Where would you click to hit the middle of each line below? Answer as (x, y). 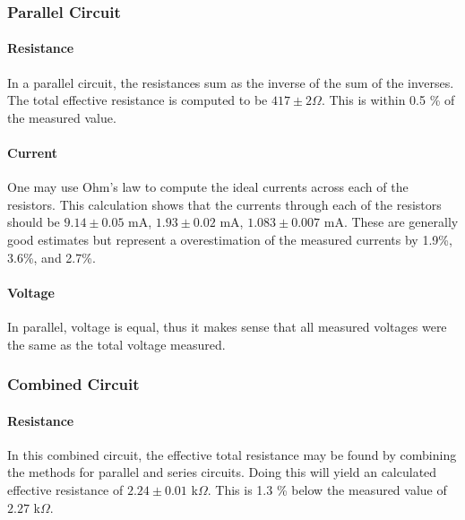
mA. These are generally (391, 222)
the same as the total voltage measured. (116, 344)
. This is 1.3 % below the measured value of (327, 490)
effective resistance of (65, 490)
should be (34, 222)
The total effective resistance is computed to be (138, 100)
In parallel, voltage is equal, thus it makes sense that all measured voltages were (227, 326)
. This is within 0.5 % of (388, 100)
